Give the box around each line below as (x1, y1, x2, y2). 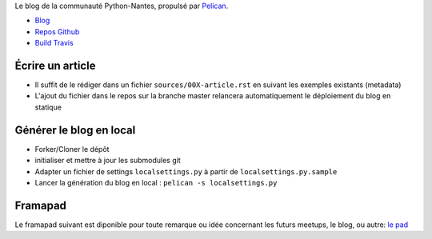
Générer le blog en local (14, 123, 136, 137)
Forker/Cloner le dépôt (34, 144, 110, 153)
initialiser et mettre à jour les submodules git (34, 156, 181, 165)
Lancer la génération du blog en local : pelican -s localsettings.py (34, 177, 278, 187)
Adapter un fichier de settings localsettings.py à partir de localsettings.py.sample (34, 166, 338, 176)
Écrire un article (14, 58, 96, 72)
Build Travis (34, 38, 74, 48)
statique (34, 102, 62, 112)
